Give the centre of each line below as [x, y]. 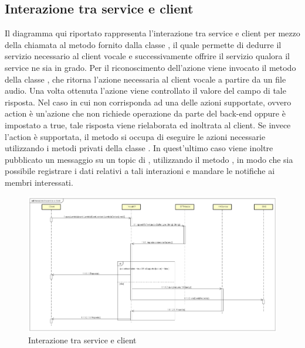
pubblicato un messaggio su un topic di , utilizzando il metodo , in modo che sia [149, 159]
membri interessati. [39, 182]
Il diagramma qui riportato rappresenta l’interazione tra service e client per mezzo [152, 33]
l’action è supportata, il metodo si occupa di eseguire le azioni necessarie [135, 136]
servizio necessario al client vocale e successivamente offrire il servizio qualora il [148, 56]
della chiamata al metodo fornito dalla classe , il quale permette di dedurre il [143, 44]
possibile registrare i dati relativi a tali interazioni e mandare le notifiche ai [140, 171]
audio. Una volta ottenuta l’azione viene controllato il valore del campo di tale [145, 91]
